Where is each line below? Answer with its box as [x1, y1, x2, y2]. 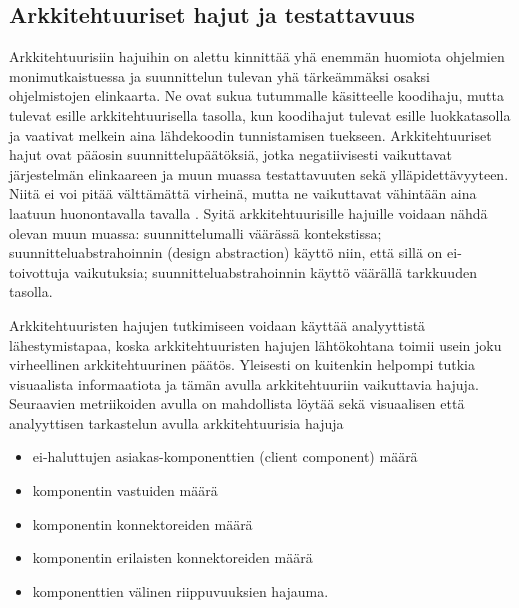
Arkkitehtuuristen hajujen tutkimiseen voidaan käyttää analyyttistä [9, 314, 426, 335]
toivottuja [9, 261, 70, 282]
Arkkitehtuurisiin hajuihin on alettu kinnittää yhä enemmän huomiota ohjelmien [9, 46, 505, 67]
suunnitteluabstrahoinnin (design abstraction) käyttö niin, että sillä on [9, 242, 443, 263]
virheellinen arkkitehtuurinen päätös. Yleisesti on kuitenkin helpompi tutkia [9, 354, 475, 375]
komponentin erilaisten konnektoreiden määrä [32, 547, 313, 568]
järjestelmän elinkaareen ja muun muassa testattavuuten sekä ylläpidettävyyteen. [9, 163, 509, 184]
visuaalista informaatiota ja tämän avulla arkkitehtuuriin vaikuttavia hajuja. [9, 373, 479, 394]
